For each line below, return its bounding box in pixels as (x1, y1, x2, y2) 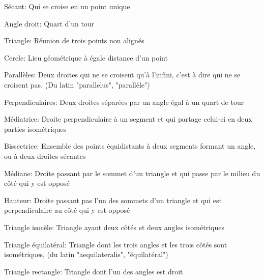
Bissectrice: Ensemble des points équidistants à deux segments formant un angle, (4, 141, 256, 151)
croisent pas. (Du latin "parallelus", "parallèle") (4, 79, 150, 90)
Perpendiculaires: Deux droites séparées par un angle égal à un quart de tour (4, 96, 244, 107)
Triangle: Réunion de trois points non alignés (4, 35, 144, 46)
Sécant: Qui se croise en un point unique (4, 1, 130, 11)
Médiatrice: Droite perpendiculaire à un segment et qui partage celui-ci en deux (4, 114, 252, 124)
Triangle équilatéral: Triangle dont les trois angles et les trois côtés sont (4, 239, 227, 249)
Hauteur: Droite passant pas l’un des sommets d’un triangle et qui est (4, 194, 222, 205)
